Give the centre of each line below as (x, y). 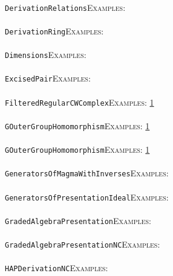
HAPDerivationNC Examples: (57, 268)
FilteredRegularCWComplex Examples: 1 (80, 102)
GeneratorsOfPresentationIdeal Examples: (87, 197)
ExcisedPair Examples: (48, 78)
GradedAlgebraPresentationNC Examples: (83, 244)
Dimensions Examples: (46, 55)
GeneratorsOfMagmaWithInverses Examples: (87, 173)
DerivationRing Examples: (54, 30)
